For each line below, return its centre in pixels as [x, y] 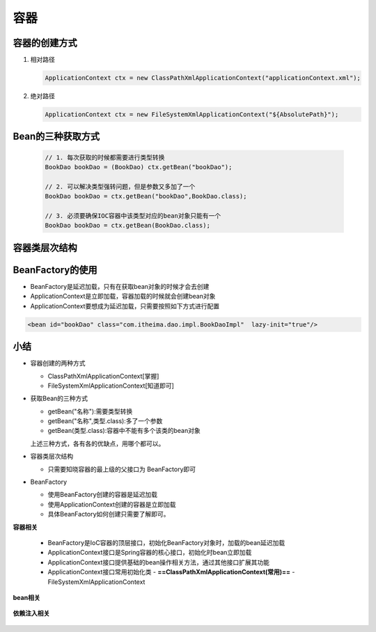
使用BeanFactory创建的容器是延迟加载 [103, 495]
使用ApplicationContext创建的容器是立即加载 [112, 504]
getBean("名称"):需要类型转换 [90, 411]
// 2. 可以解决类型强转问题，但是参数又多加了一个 [120, 187]
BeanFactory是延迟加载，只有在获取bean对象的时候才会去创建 [120, 286]
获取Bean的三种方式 [59, 398]
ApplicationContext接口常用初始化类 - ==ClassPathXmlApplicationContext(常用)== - [171, 572]
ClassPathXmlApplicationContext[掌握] [103, 376]
